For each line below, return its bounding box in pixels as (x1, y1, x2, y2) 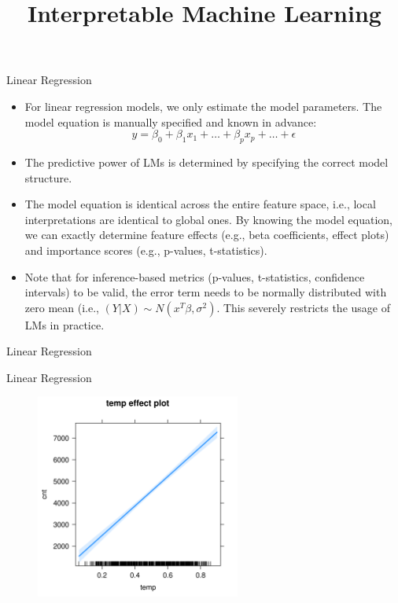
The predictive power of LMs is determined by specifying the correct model (24, 153, 389, 170)
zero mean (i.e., (24, 299, 99, 315)
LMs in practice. (24, 316, 105, 333)
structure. (24, 169, 72, 186)
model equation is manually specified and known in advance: (24, 113, 317, 130)
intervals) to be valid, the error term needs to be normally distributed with (24, 284, 387, 300)
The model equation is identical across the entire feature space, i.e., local (24, 196, 376, 212)
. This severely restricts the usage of (216, 299, 390, 315)
